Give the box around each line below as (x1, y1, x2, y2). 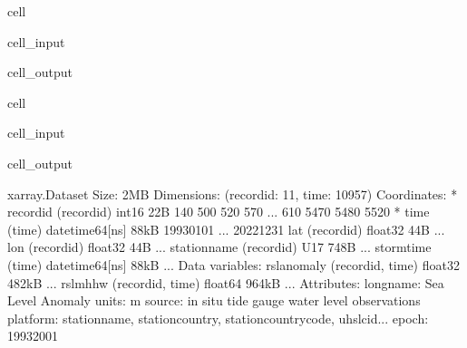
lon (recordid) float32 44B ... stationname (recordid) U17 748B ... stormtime (7, 237, 432, 256)
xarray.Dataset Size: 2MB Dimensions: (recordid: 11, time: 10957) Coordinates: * (7, 184, 458, 203)
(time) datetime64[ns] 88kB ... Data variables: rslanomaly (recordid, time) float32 (7, 255, 460, 274)
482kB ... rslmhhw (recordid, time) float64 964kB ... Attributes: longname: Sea (7, 273, 444, 292)
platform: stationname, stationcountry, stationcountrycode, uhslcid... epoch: (7, 308, 429, 327)
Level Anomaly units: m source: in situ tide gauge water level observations (7, 291, 421, 310)
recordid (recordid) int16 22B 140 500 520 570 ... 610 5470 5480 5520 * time (7, 202, 430, 221)
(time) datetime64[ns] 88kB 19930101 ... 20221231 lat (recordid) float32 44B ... (7, 219, 445, 238)
